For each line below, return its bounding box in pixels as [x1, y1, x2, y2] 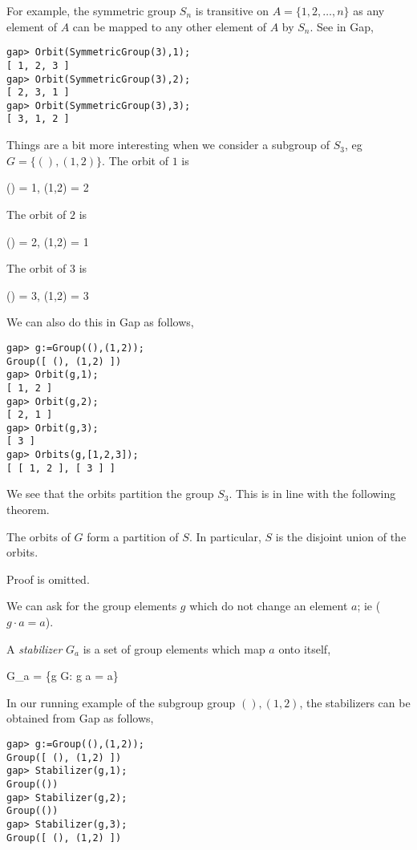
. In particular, [188, 528, 261, 544]
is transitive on [195, 2, 269, 18]
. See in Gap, [310, 18, 374, 34]
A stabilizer [6, 640, 63, 657]
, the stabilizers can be [299, 694, 411, 710]
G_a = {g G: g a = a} [6, 667, 119, 684]
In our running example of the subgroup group [6, 694, 236, 710]
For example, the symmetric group [6, 2, 176, 18]
